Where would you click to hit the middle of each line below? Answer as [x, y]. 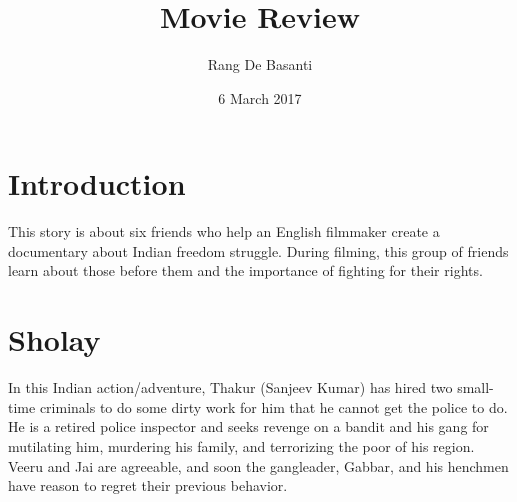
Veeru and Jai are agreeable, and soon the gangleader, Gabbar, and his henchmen [258, 465]
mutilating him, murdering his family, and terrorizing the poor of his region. [241, 445]
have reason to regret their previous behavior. [148, 485]
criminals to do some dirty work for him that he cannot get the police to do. [273, 406]
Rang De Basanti [260, 64]
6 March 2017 [260, 97]
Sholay [54, 339]
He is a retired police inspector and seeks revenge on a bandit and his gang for [248, 426]
